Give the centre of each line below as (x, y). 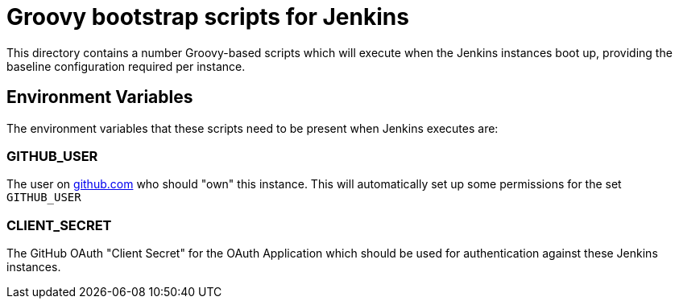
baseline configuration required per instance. (126, 66)
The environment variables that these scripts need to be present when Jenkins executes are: (253, 128)
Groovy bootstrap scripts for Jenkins (208, 17)
